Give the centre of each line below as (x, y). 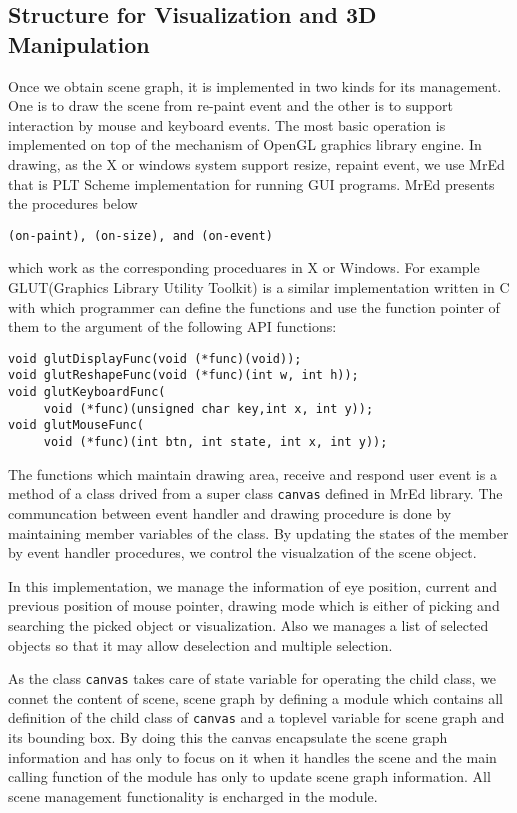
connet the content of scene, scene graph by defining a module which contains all (255, 697)
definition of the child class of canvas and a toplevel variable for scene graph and (256, 717)
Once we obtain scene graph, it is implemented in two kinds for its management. (255, 85)
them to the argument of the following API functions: (172, 326)
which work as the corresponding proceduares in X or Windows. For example (244, 267)
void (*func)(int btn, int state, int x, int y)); (215, 442)
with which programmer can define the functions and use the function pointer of (254, 306)
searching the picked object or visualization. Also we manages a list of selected (248, 624)
